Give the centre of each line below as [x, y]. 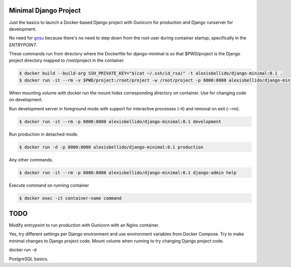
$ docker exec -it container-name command [70, 198]
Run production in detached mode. [44, 134]
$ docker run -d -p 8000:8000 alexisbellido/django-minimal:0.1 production [111, 147]
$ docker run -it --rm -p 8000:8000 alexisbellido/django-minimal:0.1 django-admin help [128, 172]
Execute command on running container [49, 185]
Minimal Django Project [45, 10]
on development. [26, 100]
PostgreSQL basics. [29, 259]
